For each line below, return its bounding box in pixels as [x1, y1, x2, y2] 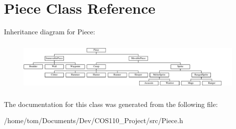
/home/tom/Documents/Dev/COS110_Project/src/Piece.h [4, 115, 183, 126]
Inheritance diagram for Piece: [4, 26, 95, 37]
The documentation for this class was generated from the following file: [4, 99, 218, 109]
